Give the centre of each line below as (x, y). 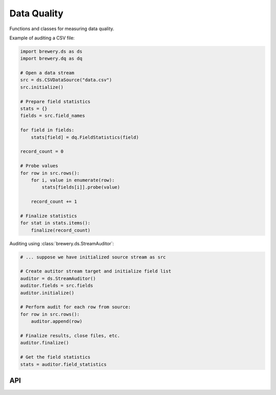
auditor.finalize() (44, 343)
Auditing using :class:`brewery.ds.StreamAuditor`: (62, 243)
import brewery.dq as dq (51, 59)
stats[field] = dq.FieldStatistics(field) (85, 137)
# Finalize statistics (49, 216)
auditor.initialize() (47, 293)
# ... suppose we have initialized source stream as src (93, 257)
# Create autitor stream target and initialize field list (96, 271)
